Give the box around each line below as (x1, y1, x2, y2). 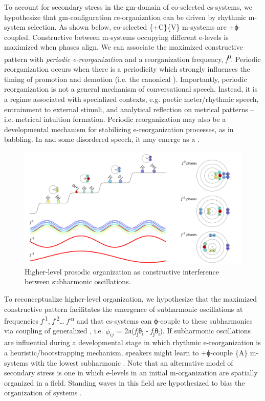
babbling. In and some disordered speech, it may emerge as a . (4, 134, 200, 144)
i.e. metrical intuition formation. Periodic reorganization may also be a (4, 114, 226, 124)
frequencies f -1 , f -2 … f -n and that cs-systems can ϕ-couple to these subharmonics (4, 314, 253, 326)
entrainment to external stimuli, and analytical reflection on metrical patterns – (4, 103, 254, 114)
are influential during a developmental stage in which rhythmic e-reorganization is (4, 337, 261, 348)
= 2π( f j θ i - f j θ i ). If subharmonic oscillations (116, 325, 251, 337)
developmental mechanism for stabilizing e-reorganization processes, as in (4, 123, 234, 134)
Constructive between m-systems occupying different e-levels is (32, 31, 229, 42)
